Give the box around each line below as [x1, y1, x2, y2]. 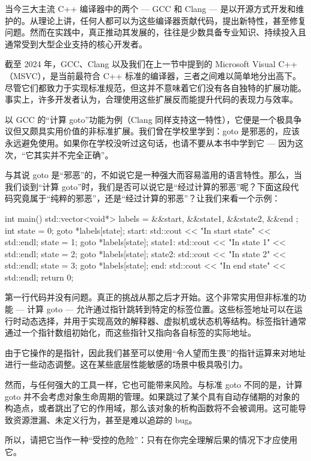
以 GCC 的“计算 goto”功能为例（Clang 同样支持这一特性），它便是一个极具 [5, 113, 294, 125]
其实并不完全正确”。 [33, 148, 114, 161]
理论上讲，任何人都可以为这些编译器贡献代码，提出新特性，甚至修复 [38, 14, 306, 26]
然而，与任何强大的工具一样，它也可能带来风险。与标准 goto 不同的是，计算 [5, 378, 303, 391]
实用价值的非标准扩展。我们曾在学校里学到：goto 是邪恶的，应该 [46, 125, 300, 137]
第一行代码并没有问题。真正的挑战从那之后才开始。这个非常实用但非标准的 [5, 291, 298, 303]
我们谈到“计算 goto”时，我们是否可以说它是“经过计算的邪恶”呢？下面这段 [5, 180, 291, 192]
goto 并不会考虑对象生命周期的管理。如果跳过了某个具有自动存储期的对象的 [5, 390, 300, 402]
